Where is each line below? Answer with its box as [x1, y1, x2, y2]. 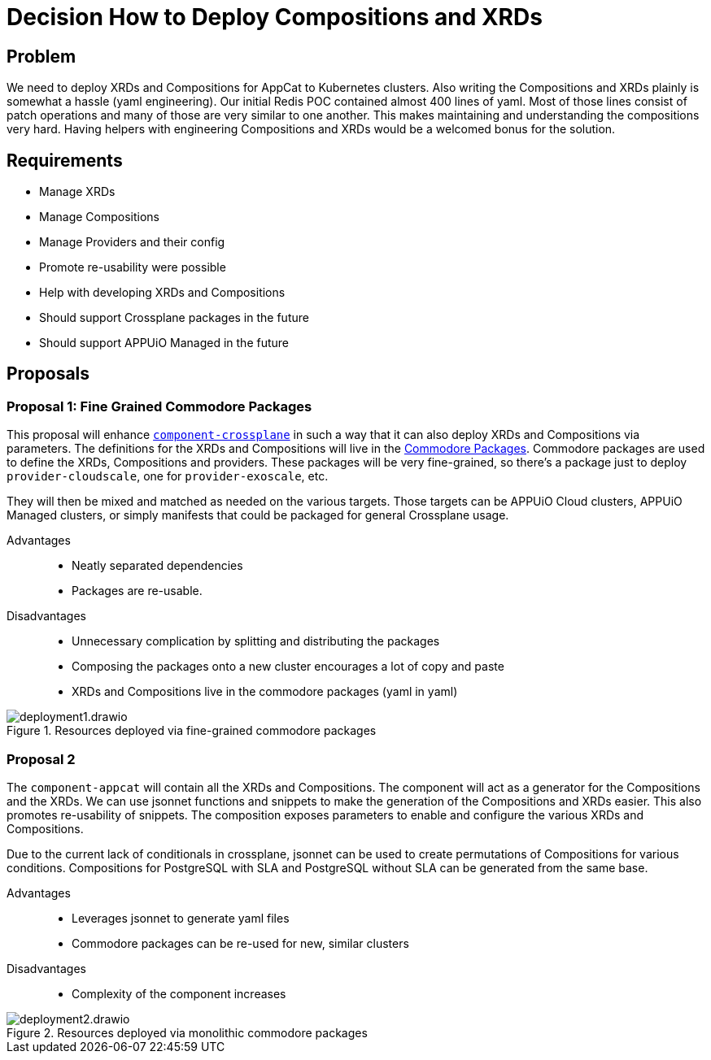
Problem [7, 46, 76, 67]
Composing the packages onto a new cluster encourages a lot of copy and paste [72, 659, 504, 674]
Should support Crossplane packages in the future [39, 311, 309, 325]
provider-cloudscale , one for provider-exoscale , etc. [7, 469, 329, 484]
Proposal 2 [7, 750, 76, 767]
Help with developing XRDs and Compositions [39, 285, 286, 300]
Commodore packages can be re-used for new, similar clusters [72, 936, 409, 950]
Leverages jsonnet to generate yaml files [72, 910, 290, 925]
